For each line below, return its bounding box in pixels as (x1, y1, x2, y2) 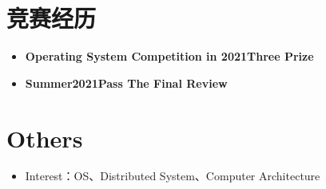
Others (6, 121, 83, 154)
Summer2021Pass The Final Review (25, 74, 228, 91)
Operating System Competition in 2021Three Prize (25, 48, 314, 65)
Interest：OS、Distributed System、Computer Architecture (25, 167, 320, 184)
